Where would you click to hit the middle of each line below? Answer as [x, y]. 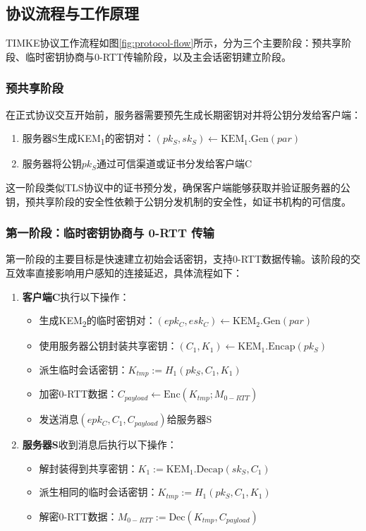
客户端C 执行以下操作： [76, 296]
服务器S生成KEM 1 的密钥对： [88, 139]
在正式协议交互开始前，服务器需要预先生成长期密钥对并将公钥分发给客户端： [183, 114]
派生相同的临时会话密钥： [98, 492]
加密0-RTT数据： [78, 394]
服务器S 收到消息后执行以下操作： [99, 445]
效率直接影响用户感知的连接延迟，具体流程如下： [129, 272]
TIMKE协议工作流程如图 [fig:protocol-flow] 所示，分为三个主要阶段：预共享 [174, 43]
